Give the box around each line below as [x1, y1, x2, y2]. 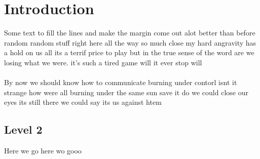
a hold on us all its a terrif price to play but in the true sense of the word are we [4, 47, 254, 58]
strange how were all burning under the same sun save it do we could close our [4, 87, 248, 97]
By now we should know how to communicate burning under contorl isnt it [4, 77, 237, 88]
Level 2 [4, 122, 43, 137]
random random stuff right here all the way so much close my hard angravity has [4, 37, 256, 48]
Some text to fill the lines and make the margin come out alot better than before [4, 27, 255, 38]
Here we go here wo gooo [4, 145, 82, 156]
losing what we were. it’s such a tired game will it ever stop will [4, 57, 202, 67]
